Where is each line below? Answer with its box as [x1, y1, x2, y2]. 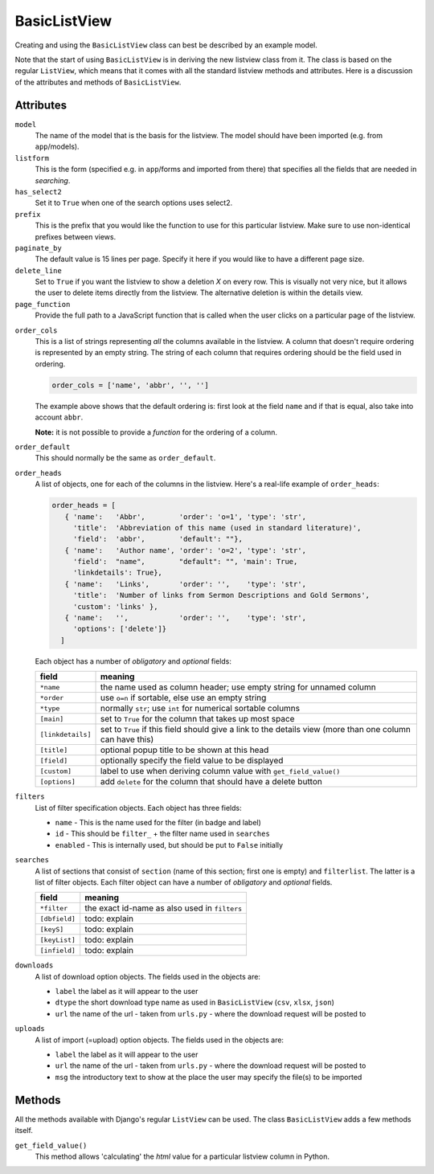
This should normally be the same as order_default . [35, 453, 216, 463]
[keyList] [39, 935, 76, 944]
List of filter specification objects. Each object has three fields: [35, 803, 242, 812]
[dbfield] [39, 914, 76, 923]
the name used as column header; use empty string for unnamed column [100, 681, 377, 693]
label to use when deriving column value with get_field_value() [100, 766, 341, 777]
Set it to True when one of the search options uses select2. [35, 198, 233, 208]
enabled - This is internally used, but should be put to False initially [55, 840, 284, 849]
